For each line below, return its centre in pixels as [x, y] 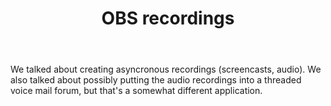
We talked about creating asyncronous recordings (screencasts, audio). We [166, 69]
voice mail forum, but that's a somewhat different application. [136, 91]
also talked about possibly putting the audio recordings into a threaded [156, 80]
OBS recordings [168, 18]
